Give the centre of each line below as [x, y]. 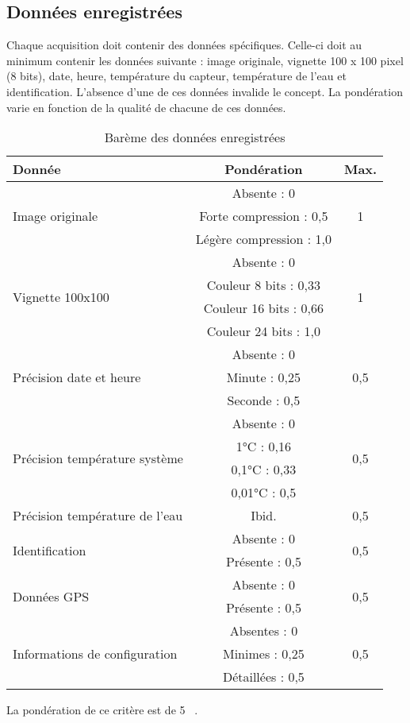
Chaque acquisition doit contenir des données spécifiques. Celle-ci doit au [184, 45]
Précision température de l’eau [98, 516]
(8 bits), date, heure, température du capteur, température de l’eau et [176, 76]
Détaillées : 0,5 [263, 677]
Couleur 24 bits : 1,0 [264, 331]
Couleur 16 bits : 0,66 [264, 308]
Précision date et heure [77, 377]
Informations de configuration [95, 654]
